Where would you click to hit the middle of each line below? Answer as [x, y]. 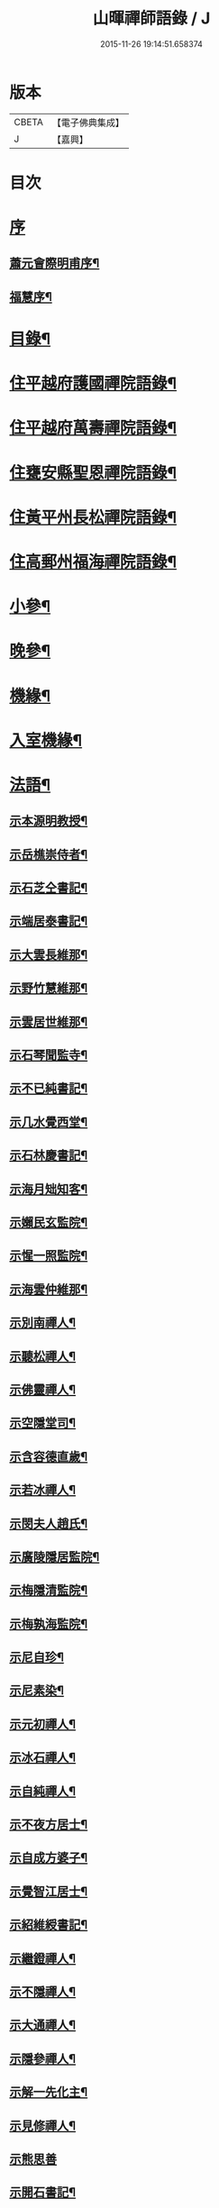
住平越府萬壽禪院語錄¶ [93, 428]
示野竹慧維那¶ [49, 988]
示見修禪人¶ [43, 2126]
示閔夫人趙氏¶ [49, 1524]
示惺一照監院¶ [49, 1256]
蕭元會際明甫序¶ [55, 264]
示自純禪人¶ [43, 1791]
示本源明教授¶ [49, 821]
